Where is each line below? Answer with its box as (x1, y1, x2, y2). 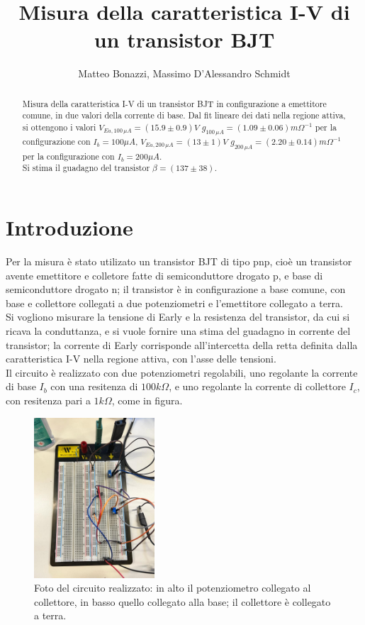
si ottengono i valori (22, 121, 96, 133)
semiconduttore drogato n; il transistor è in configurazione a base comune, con (6, 282, 346, 297)
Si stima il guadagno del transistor (22, 162, 150, 174)
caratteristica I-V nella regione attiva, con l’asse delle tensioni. (6, 351, 276, 366)
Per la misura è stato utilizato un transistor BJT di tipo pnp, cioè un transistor (6, 254, 352, 269)
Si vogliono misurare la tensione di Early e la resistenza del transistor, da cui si (6, 309, 350, 324)
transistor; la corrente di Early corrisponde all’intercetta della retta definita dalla (6, 337, 358, 352)
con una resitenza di (50, 379, 138, 394)
